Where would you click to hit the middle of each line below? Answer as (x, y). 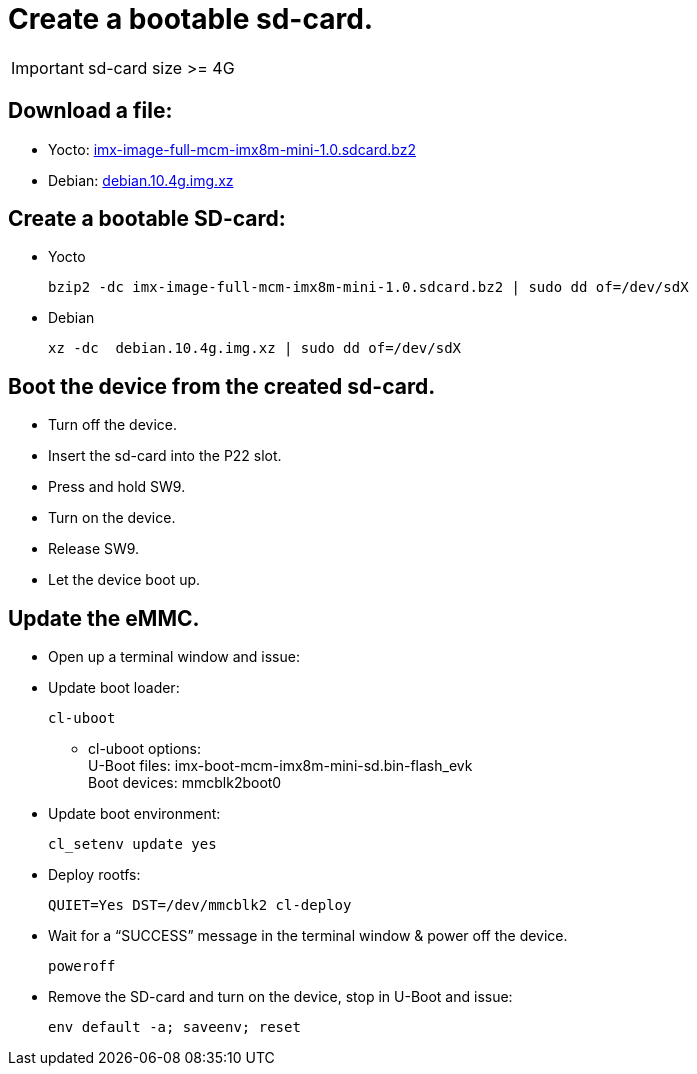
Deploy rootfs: (94, 875)
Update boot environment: (134, 814)
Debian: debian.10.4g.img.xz (141, 180)
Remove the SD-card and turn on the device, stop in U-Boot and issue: (280, 997)
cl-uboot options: (145, 749)
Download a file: (90, 111)
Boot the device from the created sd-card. (222, 386)
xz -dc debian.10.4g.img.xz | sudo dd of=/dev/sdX (255, 348)
